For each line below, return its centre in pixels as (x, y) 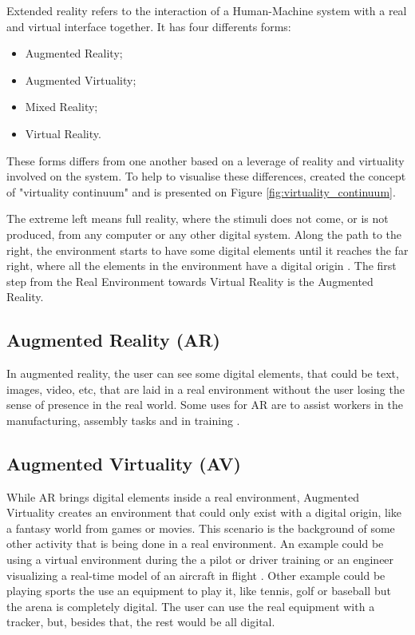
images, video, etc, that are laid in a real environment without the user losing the (206, 389)
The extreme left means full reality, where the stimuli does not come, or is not (198, 218)
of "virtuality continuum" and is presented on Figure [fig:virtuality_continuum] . (201, 191)
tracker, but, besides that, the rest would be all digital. (141, 622)
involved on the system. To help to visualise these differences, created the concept (206, 176)
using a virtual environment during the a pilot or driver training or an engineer (200, 560)
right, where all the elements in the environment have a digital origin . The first (202, 266)
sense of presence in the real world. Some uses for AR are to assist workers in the (205, 405)
